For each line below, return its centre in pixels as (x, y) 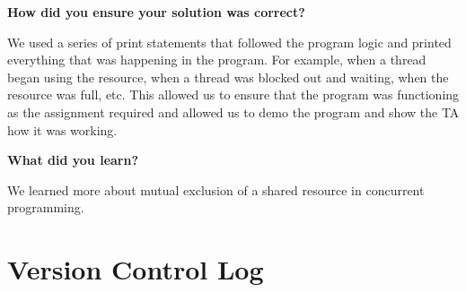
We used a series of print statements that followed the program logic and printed (229, 42)
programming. (46, 207)
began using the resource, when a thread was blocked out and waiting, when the (228, 77)
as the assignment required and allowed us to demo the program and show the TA (233, 112)
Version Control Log (136, 269)
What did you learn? (73, 160)
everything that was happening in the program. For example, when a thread (217, 60)
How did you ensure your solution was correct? (156, 12)
